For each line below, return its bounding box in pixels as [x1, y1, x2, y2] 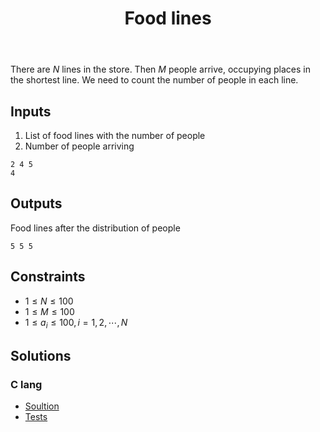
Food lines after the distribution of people [10, 222, 181, 234]
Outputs [10, 195, 63, 212]
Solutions [10, 347, 72, 364]
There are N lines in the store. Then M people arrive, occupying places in [10, 63, 311, 76]
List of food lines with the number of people [24, 130, 206, 141]
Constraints [10, 268, 86, 286]
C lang [10, 377, 43, 391]
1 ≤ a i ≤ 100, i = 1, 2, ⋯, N [24, 316, 128, 331]
